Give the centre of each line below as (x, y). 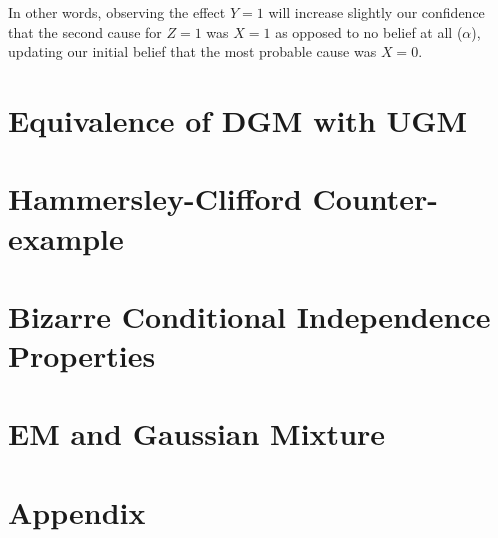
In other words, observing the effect (117, 12)
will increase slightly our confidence (376, 12)
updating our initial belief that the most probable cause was (192, 51)
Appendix (77, 511)
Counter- (375, 198)
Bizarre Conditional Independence (249, 315)
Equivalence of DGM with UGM (238, 119)
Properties (82, 355)
